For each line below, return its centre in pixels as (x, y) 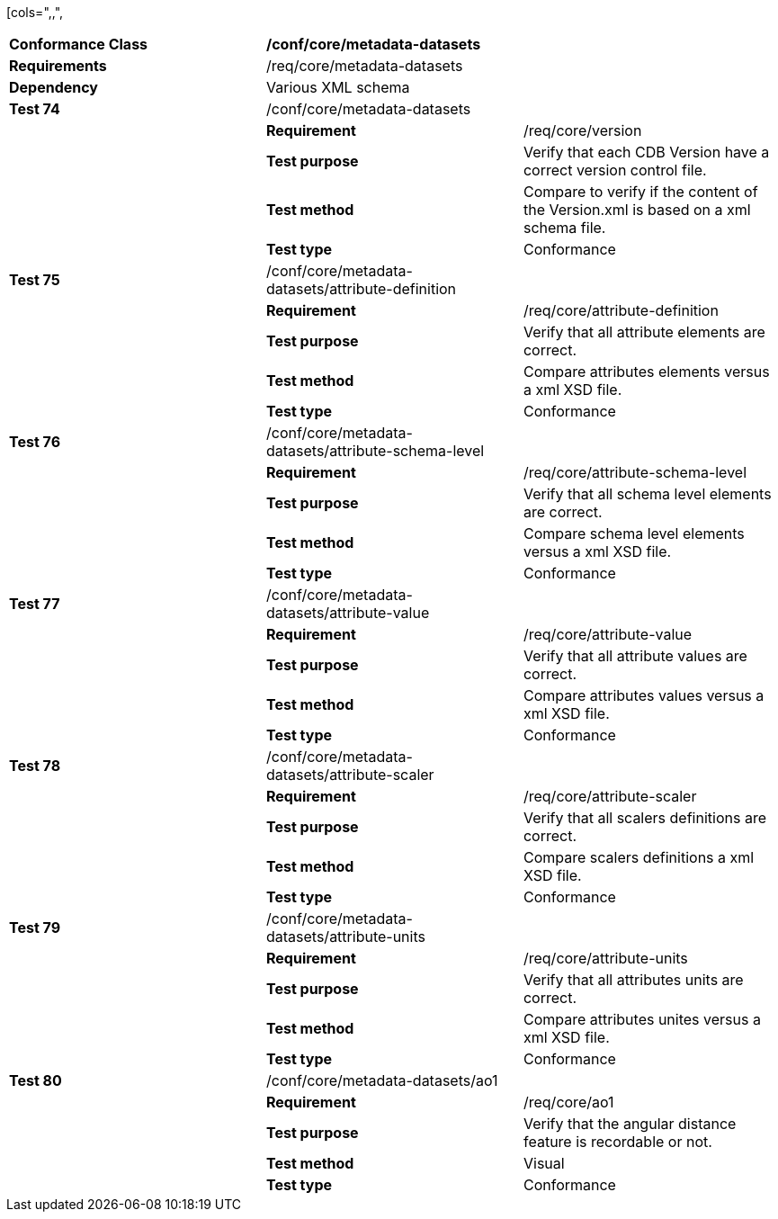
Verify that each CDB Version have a (646, 152)
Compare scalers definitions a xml (639, 857)
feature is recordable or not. (617, 1142)
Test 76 (35, 442)
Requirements (58, 66)
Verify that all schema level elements (647, 494)
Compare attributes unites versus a (642, 1019)
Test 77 (35, 604)
